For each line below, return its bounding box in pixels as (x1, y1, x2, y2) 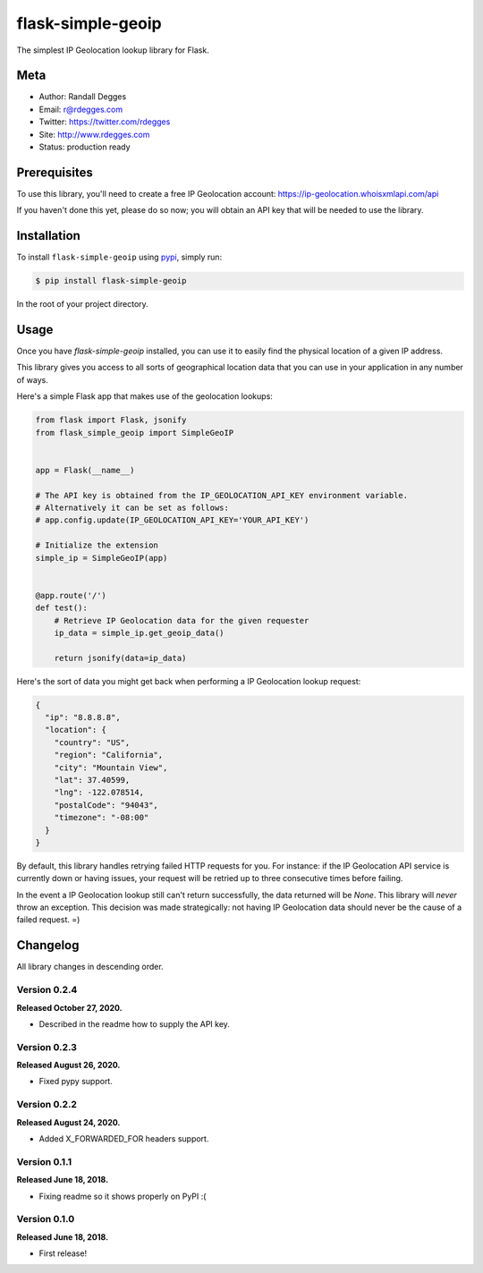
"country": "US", (54, 737, 131, 747)
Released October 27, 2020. (16, 1002, 123, 1013)
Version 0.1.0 (16, 1213, 75, 1226)
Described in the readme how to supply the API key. (38, 1018, 230, 1029)
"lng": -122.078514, (54, 787, 145, 798)
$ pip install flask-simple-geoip (35, 276, 187, 286)
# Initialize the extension (35, 540, 158, 550)
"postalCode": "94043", (54, 800, 158, 810)
